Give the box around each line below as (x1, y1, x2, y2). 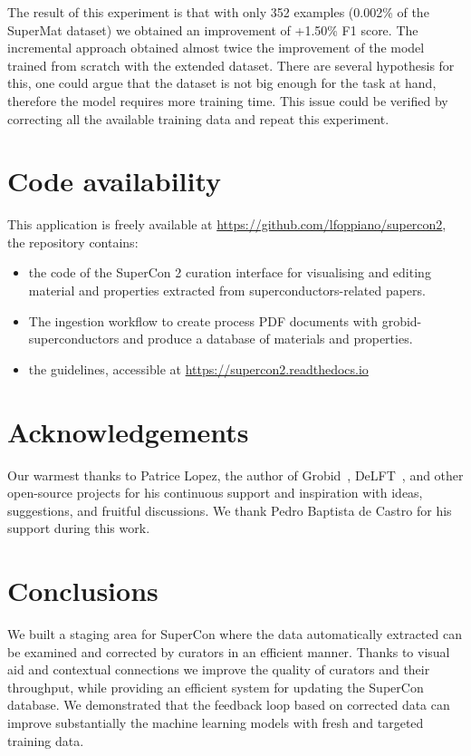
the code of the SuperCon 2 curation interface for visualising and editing (28, 263, 431, 282)
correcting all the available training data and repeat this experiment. (7, 109, 389, 128)
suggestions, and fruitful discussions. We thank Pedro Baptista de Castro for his (7, 500, 452, 519)
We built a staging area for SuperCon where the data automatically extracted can (7, 625, 462, 644)
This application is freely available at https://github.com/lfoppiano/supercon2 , (7, 215, 447, 234)
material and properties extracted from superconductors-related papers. (28, 281, 426, 300)
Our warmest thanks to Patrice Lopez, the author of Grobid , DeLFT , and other (7, 465, 464, 484)
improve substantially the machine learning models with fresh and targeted (7, 713, 424, 732)
